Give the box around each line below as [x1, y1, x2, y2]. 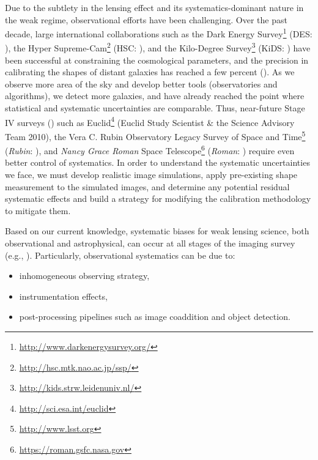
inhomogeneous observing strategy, [19, 269, 150, 282]
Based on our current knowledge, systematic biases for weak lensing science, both [5, 224, 309, 237]
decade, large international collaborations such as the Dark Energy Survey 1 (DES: [5, 26, 312, 40]
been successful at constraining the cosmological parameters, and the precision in [5, 53, 309, 66]
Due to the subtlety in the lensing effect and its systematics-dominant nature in [5, 1, 304, 13]
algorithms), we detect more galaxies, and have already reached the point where [5, 89, 305, 102]
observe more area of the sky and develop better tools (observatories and [5, 77, 278, 90]
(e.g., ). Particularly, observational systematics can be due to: [5, 248, 235, 261]
